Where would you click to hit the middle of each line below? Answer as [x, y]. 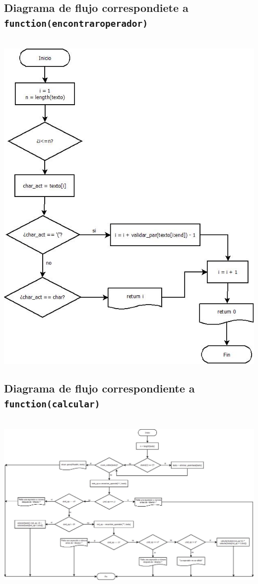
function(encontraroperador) [76, 23]
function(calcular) [52, 404]
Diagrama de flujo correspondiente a [99, 388]
